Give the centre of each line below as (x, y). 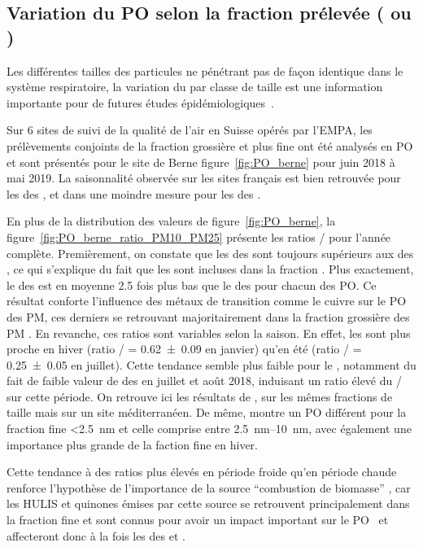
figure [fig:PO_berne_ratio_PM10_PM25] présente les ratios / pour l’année (199, 236)
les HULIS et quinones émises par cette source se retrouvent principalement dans (208, 503)
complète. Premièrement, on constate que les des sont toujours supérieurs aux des (210, 253)
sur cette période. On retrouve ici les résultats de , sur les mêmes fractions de (200, 396)
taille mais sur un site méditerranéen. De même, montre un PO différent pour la (207, 412)
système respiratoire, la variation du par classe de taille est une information (195, 87)
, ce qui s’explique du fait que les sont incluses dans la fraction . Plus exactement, (210, 269)
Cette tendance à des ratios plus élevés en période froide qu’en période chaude (202, 472)
